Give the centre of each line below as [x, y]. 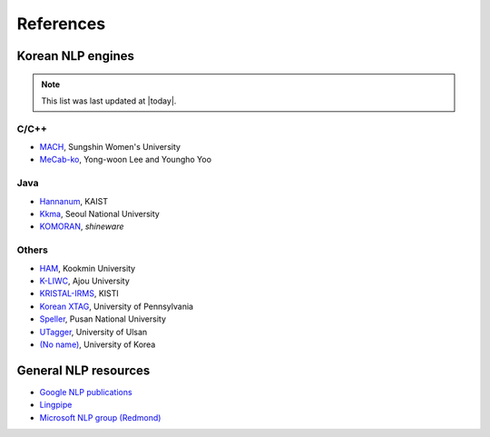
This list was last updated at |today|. [109, 101]
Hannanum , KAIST [74, 201]
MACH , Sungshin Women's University [110, 147]
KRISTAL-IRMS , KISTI [79, 293]
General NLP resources [83, 370]
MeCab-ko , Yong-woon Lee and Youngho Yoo [126, 160]
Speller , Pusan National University [103, 319]
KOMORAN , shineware [82, 226]
